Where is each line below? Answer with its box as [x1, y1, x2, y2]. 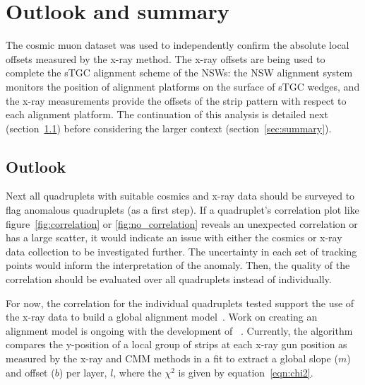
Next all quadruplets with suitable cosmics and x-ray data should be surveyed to [6, 188, 355, 203]
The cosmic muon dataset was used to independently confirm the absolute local [6, 38, 349, 52]
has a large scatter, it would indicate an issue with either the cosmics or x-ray [6, 230, 342, 245]
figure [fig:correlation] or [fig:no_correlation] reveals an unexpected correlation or [6, 216, 358, 231]
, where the [113, 364, 162, 379]
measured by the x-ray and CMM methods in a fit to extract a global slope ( [6, 351, 338, 366]
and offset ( [6, 364, 55, 379]
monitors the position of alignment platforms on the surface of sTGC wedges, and [6, 79, 360, 93]
